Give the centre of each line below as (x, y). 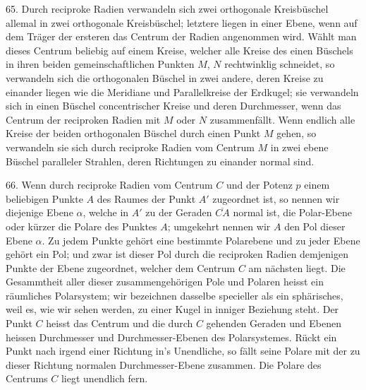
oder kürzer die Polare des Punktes (81, 226)
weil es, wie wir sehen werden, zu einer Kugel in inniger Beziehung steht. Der (172, 309)
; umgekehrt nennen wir (219, 226)
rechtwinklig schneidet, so (280, 64)
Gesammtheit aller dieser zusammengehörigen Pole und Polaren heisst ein (165, 282)
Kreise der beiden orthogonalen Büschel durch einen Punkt (133, 133)
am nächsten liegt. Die (297, 267)
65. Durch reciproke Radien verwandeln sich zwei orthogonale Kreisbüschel (167, 8)
